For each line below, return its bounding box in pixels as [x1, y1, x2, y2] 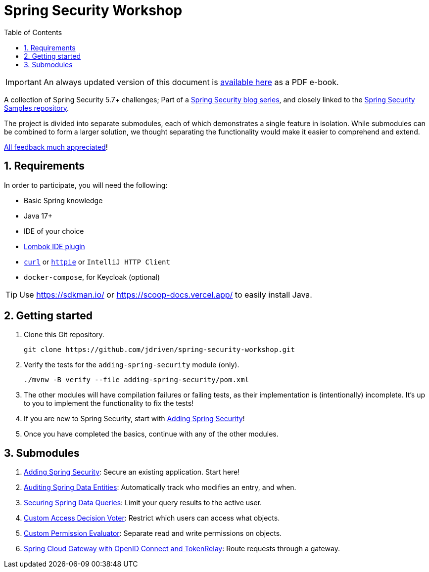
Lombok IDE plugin [24, 242, 85, 251]
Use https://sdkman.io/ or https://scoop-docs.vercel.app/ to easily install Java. [19, 289, 312, 300]
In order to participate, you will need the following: [4, 180, 168, 189]
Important [5, 77, 42, 87]
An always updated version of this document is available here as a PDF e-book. [43, 77, 339, 87]
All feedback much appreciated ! [4, 142, 108, 151]
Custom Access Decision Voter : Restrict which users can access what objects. [24, 514, 280, 523]
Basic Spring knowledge [24, 196, 103, 205]
